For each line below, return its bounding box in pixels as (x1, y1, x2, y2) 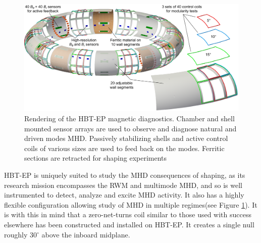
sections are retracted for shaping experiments (24, 153, 167, 163)
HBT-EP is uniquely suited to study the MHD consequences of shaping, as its (4, 169, 245, 180)
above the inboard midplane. (41, 229, 130, 239)
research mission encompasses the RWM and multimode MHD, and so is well (4, 179, 242, 190)
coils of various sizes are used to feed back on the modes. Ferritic (24, 142, 225, 153)
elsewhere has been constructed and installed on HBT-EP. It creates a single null (4, 219, 254, 229)
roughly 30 (4, 229, 37, 239)
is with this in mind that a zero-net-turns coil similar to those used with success (4, 209, 251, 220)
